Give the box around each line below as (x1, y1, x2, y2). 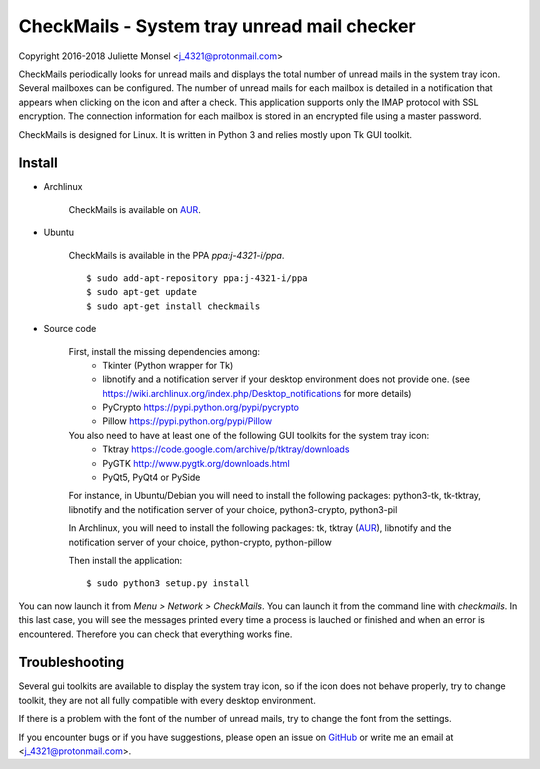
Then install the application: (68, 555, 183, 566)
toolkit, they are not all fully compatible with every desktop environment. (18, 694, 317, 706)
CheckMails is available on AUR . (68, 203, 202, 215)
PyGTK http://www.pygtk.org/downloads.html (102, 457, 290, 469)
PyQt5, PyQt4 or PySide (102, 471, 201, 484)
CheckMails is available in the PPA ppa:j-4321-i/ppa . (68, 249, 285, 261)
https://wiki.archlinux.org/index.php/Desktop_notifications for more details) (102, 387, 412, 399)
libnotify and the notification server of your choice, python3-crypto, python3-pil (68, 503, 398, 515)
